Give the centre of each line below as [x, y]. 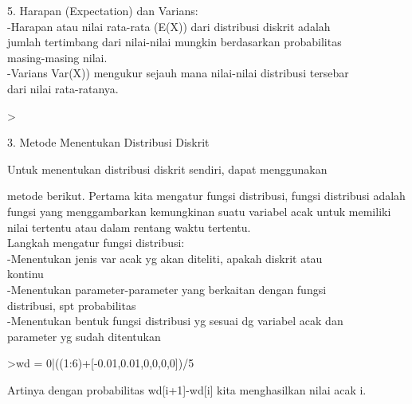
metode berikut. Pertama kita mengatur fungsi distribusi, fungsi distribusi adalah [206, 196]
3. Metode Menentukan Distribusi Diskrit [108, 142]
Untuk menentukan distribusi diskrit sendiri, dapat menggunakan [167, 169]
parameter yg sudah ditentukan [84, 336]
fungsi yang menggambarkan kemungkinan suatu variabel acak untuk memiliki [199, 211]
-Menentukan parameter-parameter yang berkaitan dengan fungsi [167, 289]
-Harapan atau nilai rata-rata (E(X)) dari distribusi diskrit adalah [169, 26]
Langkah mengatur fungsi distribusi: [96, 243]
